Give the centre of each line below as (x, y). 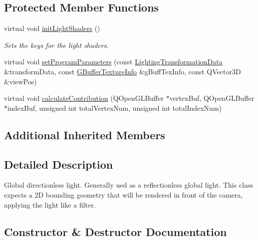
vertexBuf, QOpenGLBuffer (212, 98)
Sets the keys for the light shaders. (56, 45)
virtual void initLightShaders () (52, 28)
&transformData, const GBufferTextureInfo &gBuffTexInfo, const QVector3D (123, 71)
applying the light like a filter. (50, 204)
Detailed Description (59, 164)
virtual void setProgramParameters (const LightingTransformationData (113, 62)
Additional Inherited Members (85, 134)
